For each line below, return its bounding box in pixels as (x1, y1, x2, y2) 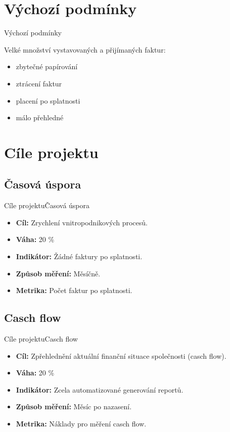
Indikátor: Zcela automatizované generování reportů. (16, 384, 183, 395)
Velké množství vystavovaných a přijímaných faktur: (4, 44, 166, 55)
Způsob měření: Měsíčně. (16, 268, 101, 278)
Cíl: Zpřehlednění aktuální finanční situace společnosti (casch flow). (16, 350, 226, 361)
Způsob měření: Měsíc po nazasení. (16, 401, 132, 412)
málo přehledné (16, 112, 64, 123)
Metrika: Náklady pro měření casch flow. (16, 418, 147, 428)
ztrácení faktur (16, 78, 62, 88)
